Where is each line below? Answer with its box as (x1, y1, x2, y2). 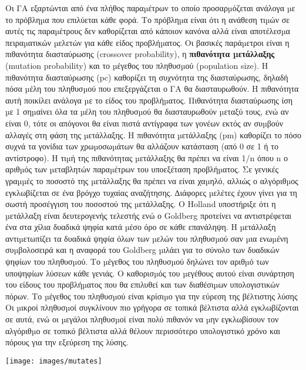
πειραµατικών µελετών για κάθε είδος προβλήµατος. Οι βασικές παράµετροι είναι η (5, 36, 290, 48)
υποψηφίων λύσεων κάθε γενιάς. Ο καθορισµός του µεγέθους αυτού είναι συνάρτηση (5, 266, 294, 279)
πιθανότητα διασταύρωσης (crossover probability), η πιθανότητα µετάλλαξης (5, 48, 275, 60)
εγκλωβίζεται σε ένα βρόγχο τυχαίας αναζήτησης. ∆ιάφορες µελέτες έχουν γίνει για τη (5, 186, 297, 198)
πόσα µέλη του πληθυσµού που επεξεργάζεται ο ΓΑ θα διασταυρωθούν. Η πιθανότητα (5, 82, 299, 95)
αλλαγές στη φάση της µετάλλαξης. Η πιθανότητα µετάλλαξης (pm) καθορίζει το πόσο (5, 128, 301, 141)
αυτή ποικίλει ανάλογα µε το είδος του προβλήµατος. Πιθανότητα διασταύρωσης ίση (5, 94, 293, 106)
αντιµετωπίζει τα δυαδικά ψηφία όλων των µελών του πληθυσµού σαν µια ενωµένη (5, 232, 288, 244)
